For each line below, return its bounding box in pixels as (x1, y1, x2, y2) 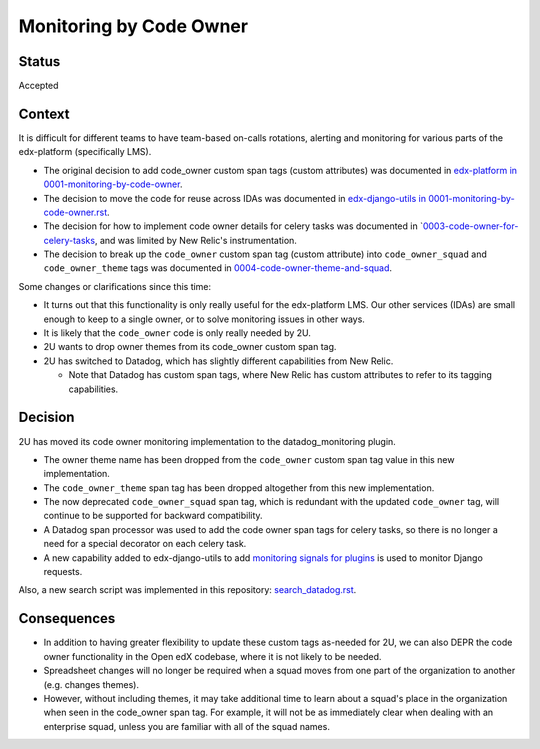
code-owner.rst (43, 206, 108, 218)
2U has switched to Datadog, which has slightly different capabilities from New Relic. (43, 355, 394, 367)
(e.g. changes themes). (43, 678, 140, 690)
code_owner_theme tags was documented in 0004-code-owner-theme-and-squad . (43, 262, 393, 274)
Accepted (18, 80, 59, 92)
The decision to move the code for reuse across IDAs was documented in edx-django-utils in (43, 192, 427, 204)
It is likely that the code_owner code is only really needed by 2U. (43, 327, 312, 339)
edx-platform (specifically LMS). (18, 146, 152, 158)
